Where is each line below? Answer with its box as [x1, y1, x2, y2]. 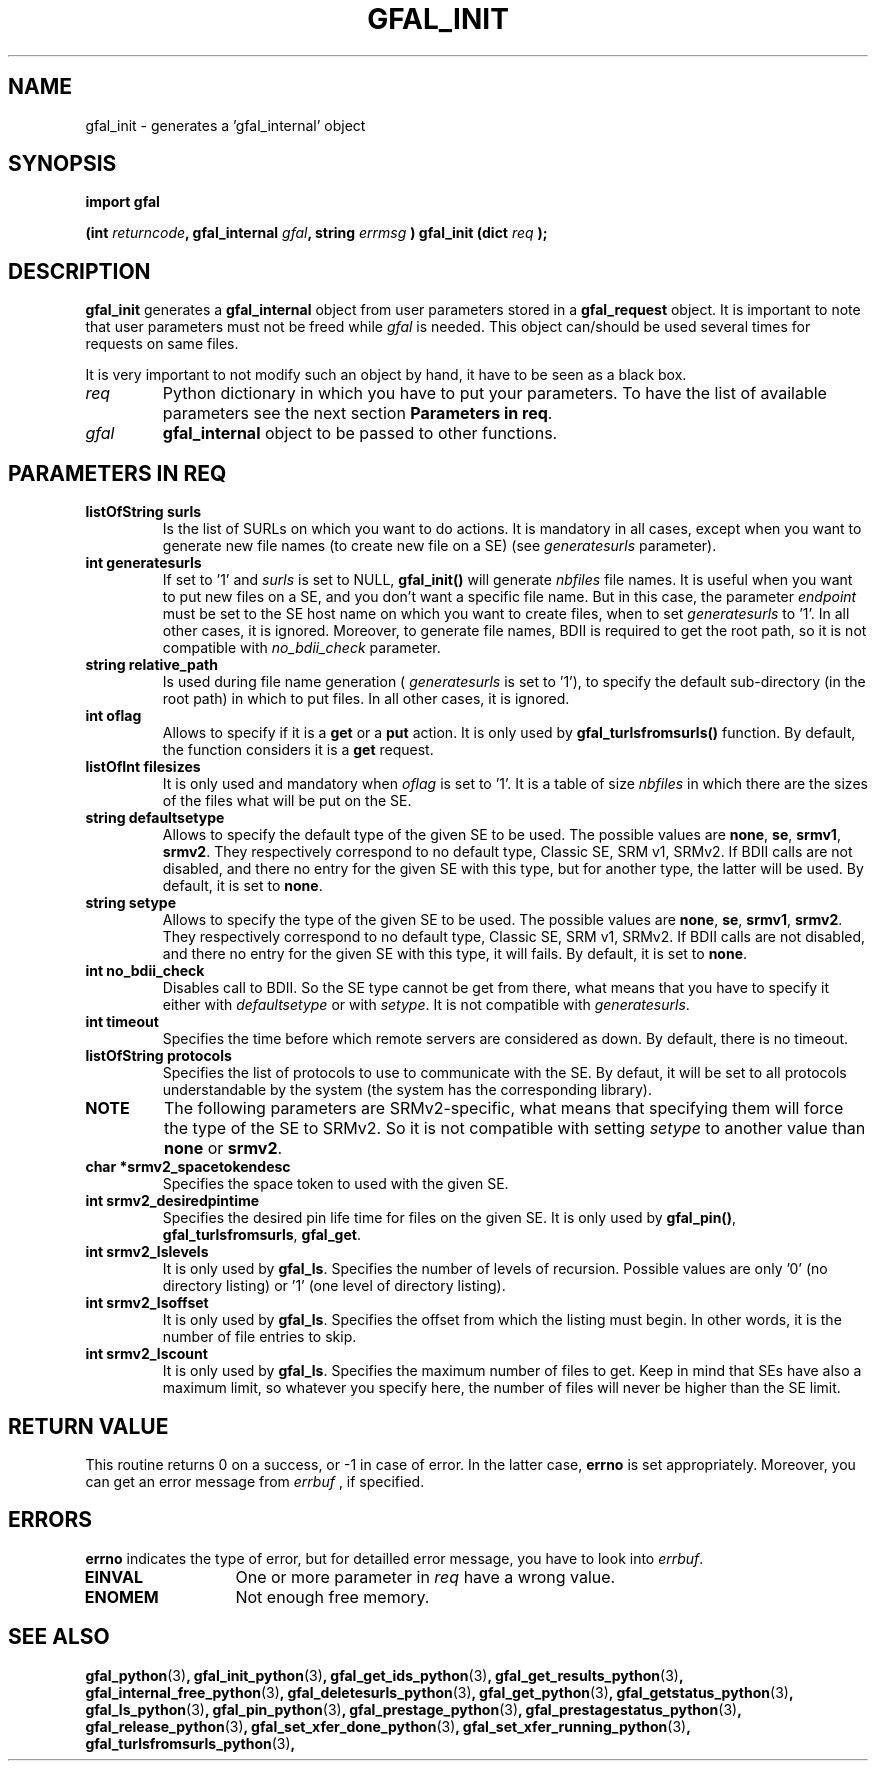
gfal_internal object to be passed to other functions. [162, 423, 558, 444]
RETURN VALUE [8, 1413, 169, 1439]
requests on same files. [85, 335, 239, 353]
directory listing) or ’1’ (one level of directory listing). [162, 1277, 506, 1295]
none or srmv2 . [163, 1138, 283, 1159]
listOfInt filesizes [85, 758, 201, 776]
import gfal [85, 193, 160, 211]
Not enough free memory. [235, 1586, 430, 1607]
